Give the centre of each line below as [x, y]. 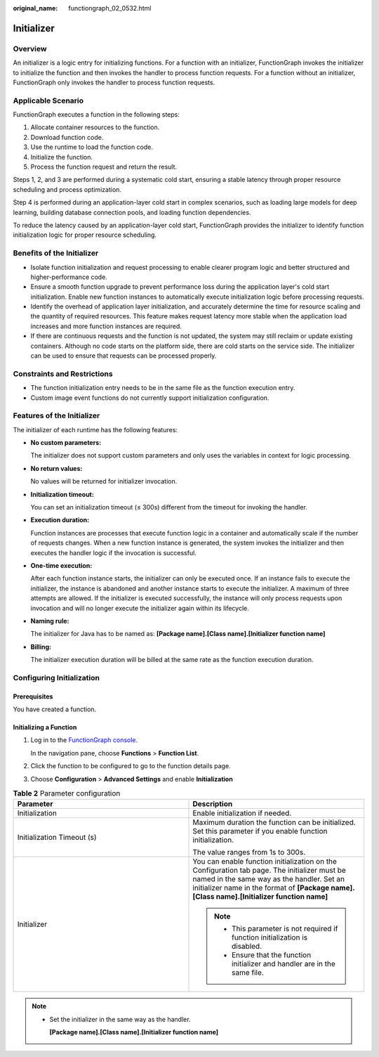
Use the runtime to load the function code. [92, 147]
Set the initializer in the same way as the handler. [120, 1019]
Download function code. [67, 137]
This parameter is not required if [285, 929]
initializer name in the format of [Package [261, 888]
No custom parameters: [66, 443]
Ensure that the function [272, 955]
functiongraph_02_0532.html [110, 8]
